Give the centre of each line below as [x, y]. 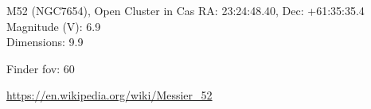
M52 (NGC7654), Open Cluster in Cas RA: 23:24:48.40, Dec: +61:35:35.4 [185, 10]
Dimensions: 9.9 [45, 42]
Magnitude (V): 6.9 [54, 26]
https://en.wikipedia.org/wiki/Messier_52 [109, 95]
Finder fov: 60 [41, 68]
